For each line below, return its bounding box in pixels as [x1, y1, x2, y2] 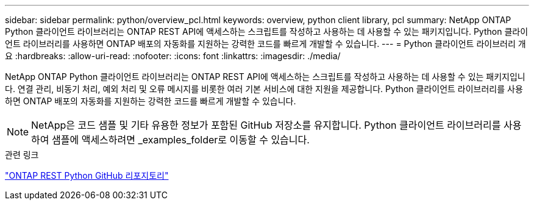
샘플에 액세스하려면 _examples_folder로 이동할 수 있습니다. [52, 134, 310, 146]
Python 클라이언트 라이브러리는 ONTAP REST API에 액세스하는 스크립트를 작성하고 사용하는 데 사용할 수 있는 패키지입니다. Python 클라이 [5, 26, 529, 37]
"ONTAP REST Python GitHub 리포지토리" [5, 170, 169, 181]
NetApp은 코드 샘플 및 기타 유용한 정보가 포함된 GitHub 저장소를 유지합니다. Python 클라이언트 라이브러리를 [31, 119, 501, 131]
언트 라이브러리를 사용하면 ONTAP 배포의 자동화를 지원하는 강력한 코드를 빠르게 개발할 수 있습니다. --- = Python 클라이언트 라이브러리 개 [5, 38, 526, 49]
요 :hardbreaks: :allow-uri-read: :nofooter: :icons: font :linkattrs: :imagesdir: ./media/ [5, 51, 341, 61]
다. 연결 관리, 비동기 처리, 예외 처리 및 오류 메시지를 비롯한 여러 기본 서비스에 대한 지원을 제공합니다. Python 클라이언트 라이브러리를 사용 [5, 84, 523, 94]
